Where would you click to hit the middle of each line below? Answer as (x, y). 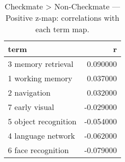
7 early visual (31, 107)
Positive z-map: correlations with (62, 18)
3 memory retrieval (41, 64)
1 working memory (40, 78)
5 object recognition (42, 121)
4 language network (42, 135)
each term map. (62, 29)
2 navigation (29, 92)
